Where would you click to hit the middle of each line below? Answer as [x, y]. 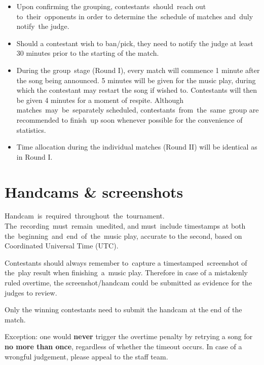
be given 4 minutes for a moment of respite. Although [100, 100]
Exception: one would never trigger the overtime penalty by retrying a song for [129, 336]
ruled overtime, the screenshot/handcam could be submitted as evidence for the [128, 282]
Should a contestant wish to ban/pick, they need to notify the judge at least [135, 43]
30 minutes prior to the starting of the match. [88, 53]
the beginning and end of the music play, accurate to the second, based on [123, 235]
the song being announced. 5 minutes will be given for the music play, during [136, 80]
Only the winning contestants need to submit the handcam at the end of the [123, 309]
